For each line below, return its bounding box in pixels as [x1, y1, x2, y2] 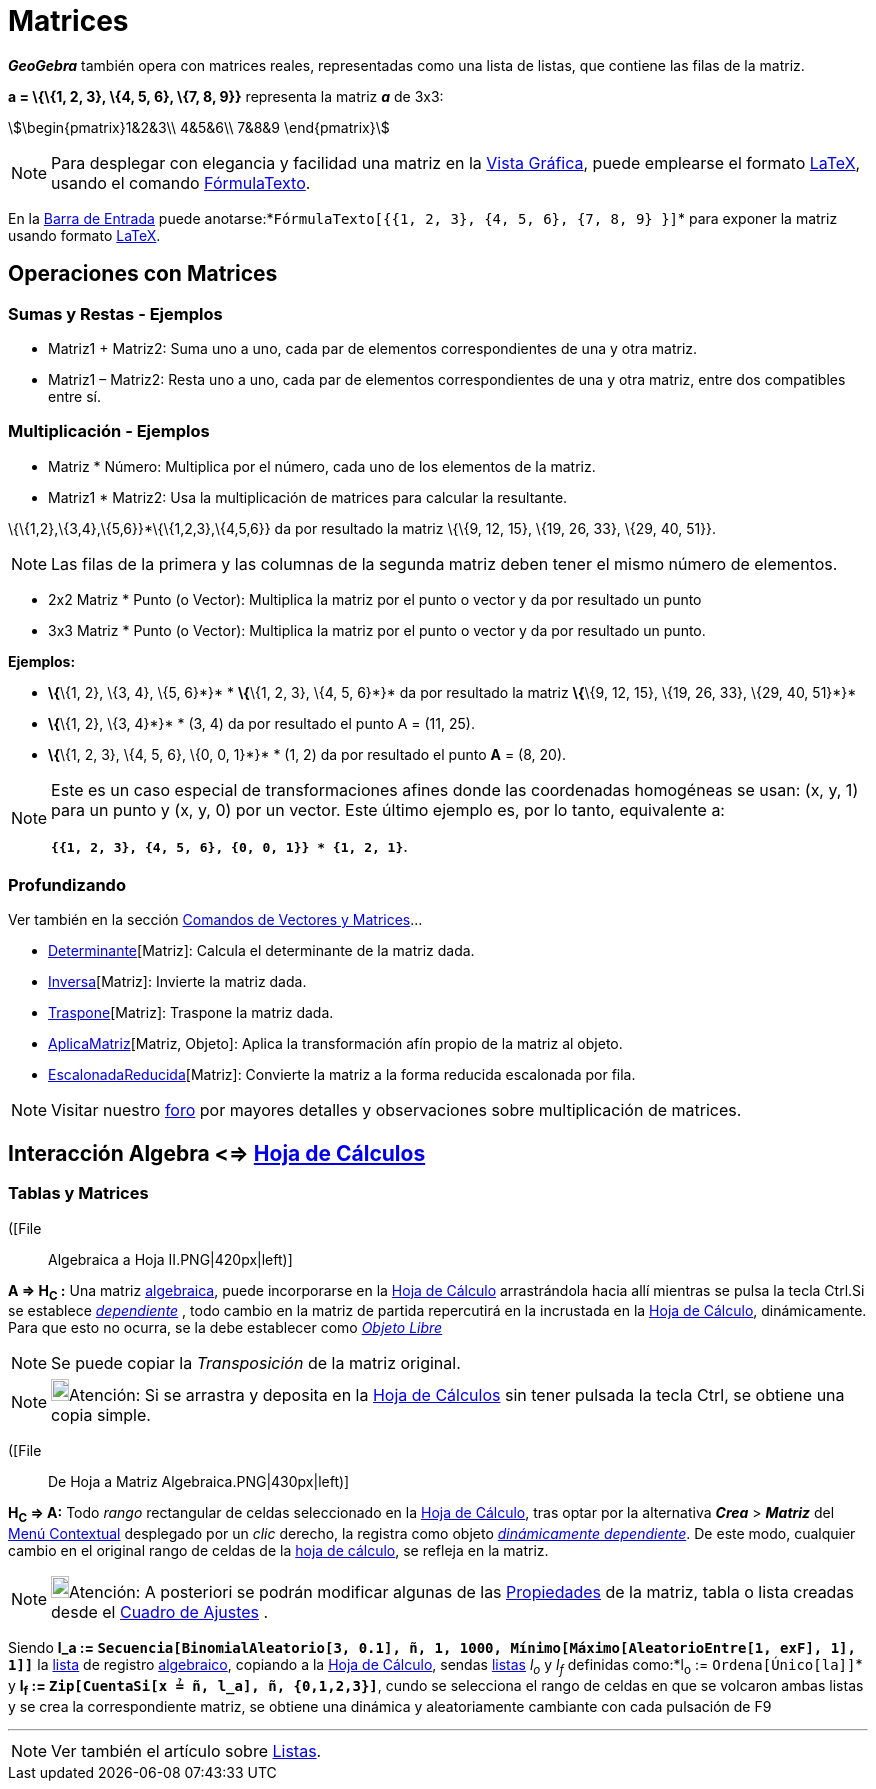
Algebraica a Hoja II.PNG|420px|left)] [48, 1250, 293, 1268]
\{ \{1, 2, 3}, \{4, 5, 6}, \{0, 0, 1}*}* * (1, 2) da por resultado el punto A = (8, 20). [48, 745, 567, 763]
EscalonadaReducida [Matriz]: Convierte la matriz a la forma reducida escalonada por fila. [48, 1066, 636, 1084]
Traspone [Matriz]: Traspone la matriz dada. [48, 1004, 334, 1022]
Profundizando [8, 875, 126, 896]
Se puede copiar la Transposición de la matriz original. [51, 1353, 461, 1374]
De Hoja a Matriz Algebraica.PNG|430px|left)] [48, 1473, 350, 1491]
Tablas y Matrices [8, 1183, 149, 1204]
